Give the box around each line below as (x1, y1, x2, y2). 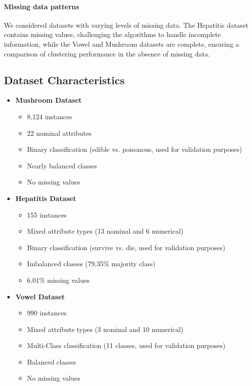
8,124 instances (27, 111, 72, 121)
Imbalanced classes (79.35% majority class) (27, 258, 155, 269)
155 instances (27, 209, 67, 220)
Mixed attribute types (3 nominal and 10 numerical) (27, 324, 184, 334)
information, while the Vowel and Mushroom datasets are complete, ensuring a (4, 38, 239, 49)
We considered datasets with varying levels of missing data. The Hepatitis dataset (4, 19, 249, 30)
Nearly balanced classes (27, 160, 97, 170)
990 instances (27, 308, 67, 318)
